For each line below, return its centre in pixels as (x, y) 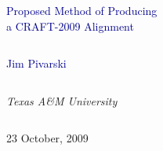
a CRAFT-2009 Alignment (70, 26)
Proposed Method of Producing (82, 10)
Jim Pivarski (36, 63)
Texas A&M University (62, 100)
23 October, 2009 (47, 138)
